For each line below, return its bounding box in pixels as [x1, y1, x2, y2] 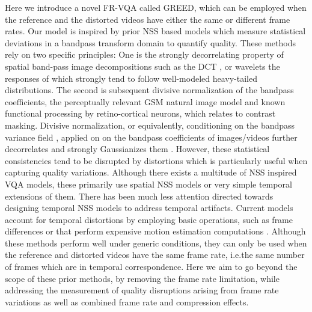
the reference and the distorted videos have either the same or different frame [5, 13, 290, 25]
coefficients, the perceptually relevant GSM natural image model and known [5, 95, 286, 108]
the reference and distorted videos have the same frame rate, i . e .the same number [5, 248, 305, 261]
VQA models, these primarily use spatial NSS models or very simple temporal [5, 177, 292, 190]
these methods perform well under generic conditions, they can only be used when [5, 236, 307, 249]
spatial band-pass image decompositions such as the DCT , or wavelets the [5, 60, 280, 72]
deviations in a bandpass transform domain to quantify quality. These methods [5, 36, 296, 49]
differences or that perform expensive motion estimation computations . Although [5, 225, 306, 237]
